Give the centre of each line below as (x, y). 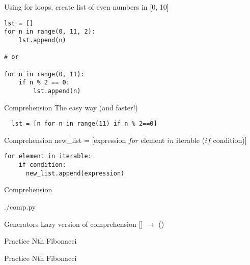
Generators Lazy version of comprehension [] (74, 224)
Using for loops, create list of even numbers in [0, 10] (87, 7)
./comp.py (20, 206)
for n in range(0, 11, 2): (50, 32)
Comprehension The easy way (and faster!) (71, 107)
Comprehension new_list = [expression (65, 140)
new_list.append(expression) (75, 173)
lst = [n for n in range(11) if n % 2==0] (84, 124)
